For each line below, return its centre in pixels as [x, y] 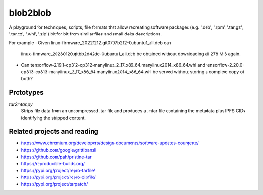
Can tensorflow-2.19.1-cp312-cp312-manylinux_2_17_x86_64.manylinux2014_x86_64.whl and [113, 65]
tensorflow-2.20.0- [225, 65]
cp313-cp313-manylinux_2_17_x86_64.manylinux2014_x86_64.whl [86, 72]
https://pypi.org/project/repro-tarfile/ [58, 171]
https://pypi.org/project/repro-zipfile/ [58, 177]
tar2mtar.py [21, 104]
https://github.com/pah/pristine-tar [56, 157]
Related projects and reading [54, 132]
